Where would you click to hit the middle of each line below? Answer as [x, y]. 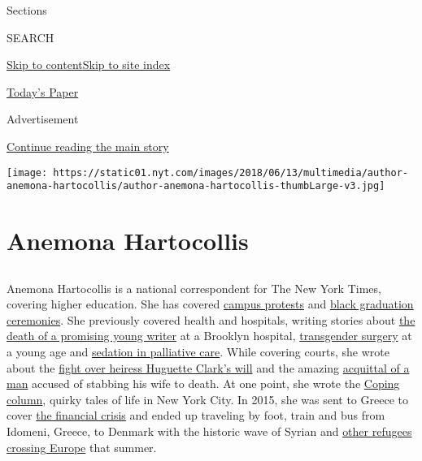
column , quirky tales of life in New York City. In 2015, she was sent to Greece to [207, 399]
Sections [27, 10]
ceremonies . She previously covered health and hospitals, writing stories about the [211, 319]
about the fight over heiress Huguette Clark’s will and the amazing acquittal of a [208, 367]
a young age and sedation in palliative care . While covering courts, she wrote [198, 352]
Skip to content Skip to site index [89, 65]
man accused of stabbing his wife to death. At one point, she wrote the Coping [203, 383]
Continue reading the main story [88, 146]
